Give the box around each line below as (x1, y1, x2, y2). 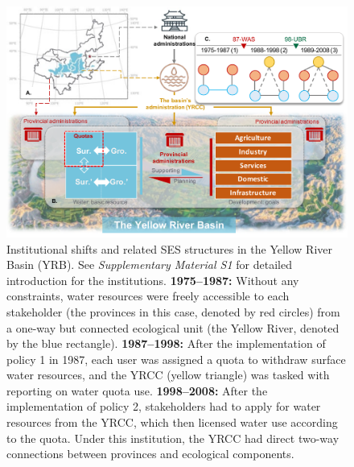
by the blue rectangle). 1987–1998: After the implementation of (6, 335, 326, 352)
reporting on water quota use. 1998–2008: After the (6, 382, 268, 399)
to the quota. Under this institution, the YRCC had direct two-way (6, 429, 340, 446)
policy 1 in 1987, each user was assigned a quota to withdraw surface (6, 350, 346, 367)
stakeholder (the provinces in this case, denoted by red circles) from (6, 303, 340, 320)
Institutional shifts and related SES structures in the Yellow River (6, 240, 333, 257)
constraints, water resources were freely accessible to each (6, 287, 290, 304)
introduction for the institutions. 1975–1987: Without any (6, 271, 299, 288)
